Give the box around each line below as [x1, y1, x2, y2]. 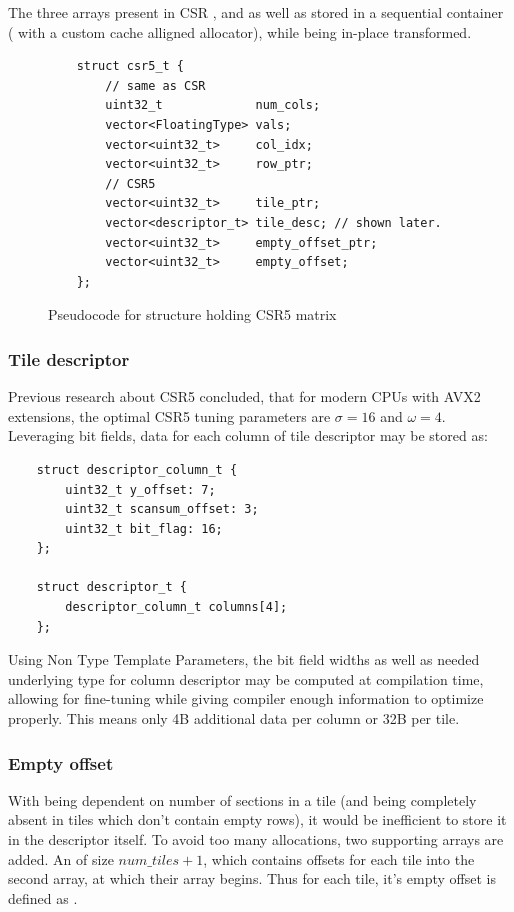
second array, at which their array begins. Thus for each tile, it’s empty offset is [8, 868, 496, 889]
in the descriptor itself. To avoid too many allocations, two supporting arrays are [8, 829, 504, 850]
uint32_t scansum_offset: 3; [65, 502, 259, 517]
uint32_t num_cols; [105, 98, 321, 113]
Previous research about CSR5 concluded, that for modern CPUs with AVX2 [8, 386, 481, 407]
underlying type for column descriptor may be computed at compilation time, [8, 668, 484, 689]
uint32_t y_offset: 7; [65, 482, 216, 497]
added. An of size [8, 848, 114, 869]
